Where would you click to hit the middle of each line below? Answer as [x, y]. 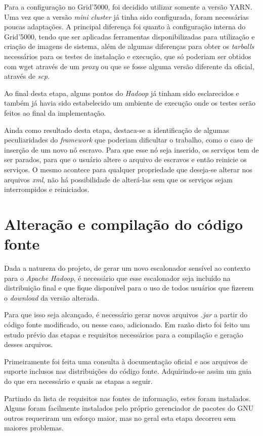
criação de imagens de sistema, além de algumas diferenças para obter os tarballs [129, 46]
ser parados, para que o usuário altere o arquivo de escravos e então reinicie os [125, 159]
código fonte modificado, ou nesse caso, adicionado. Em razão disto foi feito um [127, 324]
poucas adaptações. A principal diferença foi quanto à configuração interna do [125, 27]
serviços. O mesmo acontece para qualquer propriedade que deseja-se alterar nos [128, 169]
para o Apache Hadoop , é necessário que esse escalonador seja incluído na [117, 278]
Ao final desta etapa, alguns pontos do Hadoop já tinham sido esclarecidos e [122, 93]
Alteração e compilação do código [124, 224]
